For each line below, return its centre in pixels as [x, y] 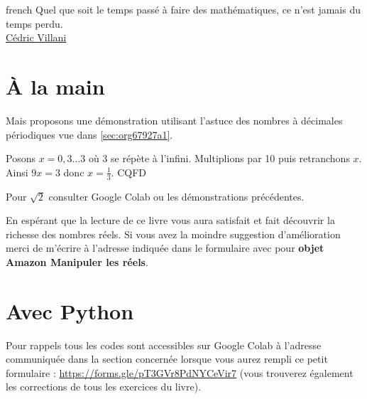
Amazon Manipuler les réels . [77, 261]
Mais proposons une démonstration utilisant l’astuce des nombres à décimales [174, 120]
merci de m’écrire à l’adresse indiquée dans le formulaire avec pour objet [165, 248]
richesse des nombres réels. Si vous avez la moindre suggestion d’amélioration [173, 234]
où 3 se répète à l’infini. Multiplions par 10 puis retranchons [219, 158]
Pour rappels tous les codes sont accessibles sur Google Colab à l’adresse [164, 345]
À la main [55, 86]
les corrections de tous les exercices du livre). [104, 387]
